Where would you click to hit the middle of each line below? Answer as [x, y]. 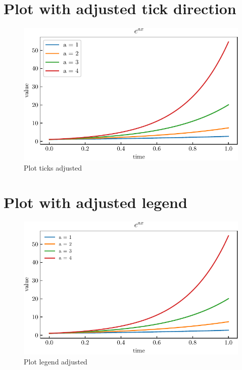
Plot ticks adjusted [53, 167]
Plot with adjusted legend [95, 202]
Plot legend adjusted [56, 361]
